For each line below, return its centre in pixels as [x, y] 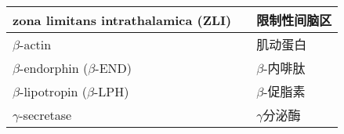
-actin [36, 44]
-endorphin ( [54, 67]
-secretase [45, 114]
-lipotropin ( [53, 91]
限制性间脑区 [294, 20]
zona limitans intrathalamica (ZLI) [122, 20]
